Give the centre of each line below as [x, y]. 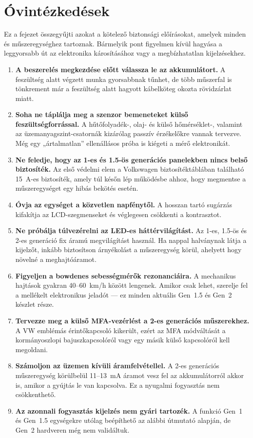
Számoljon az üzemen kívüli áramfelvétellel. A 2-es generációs [117, 366]
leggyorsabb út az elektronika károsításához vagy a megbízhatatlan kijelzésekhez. [125, 53]
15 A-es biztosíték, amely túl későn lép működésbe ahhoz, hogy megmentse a [131, 178]
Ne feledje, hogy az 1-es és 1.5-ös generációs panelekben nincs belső [131, 159]
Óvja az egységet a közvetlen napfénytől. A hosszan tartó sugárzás [124, 205]
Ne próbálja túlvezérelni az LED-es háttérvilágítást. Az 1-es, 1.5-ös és [131, 230]
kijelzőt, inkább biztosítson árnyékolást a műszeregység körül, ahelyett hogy [128, 249]
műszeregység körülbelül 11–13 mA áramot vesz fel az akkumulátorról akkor [130, 375]
